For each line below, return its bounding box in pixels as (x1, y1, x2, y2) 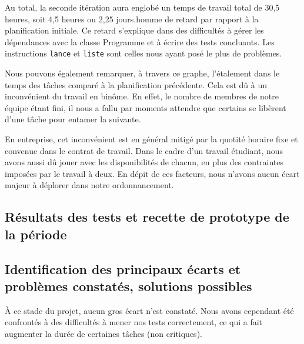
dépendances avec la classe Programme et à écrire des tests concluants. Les (5, 35, 275, 48)
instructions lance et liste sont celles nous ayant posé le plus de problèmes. (5, 47, 282, 59)
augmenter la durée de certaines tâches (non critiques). (5, 327, 202, 339)
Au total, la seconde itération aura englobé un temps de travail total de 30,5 (5, 1, 280, 13)
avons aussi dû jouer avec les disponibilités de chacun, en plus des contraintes (5, 156, 284, 168)
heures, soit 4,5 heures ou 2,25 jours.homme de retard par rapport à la (5, 12, 259, 25)
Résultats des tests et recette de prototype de (5, 208, 289, 226)
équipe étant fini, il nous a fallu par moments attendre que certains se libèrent (5, 101, 286, 113)
